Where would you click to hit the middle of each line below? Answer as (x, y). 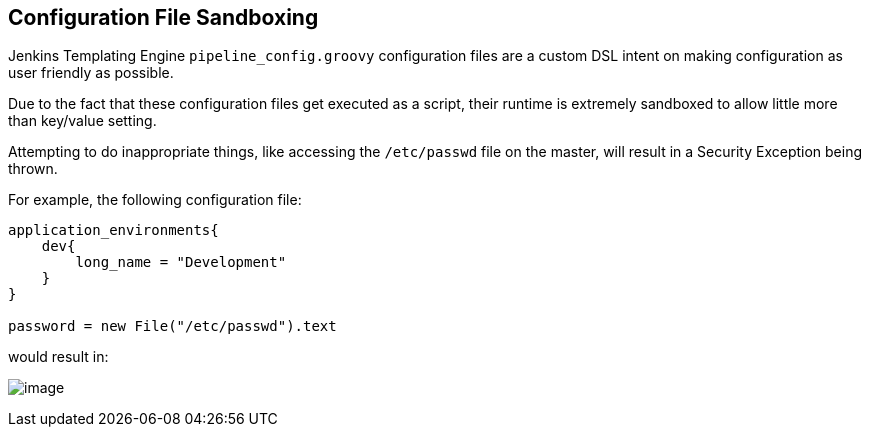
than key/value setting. (82, 121)
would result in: (58, 357)
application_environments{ (113, 230)
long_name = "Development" (181, 262)
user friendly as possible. (91, 73)
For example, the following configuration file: (155, 200)
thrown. (33, 169)
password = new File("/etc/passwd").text (172, 326)
